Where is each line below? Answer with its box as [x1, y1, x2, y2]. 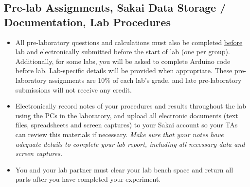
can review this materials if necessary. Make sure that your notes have [15, 129, 224, 139]
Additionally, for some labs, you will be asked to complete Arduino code [15, 56, 231, 66]
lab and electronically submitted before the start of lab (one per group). [15, 47, 230, 57]
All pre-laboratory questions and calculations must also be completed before [15, 37, 243, 47]
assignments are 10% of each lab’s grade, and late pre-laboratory [49, 75, 242, 85]
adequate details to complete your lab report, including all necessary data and [15, 139, 245, 149]
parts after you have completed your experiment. [15, 174, 161, 184]
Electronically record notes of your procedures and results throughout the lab [15, 101, 246, 111]
